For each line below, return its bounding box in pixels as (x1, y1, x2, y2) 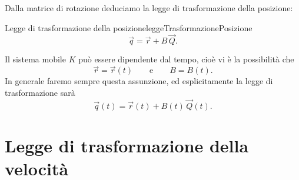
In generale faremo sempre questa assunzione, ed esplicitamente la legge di (5, 75, 273, 87)
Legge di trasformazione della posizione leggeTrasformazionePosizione (5, 21, 253, 34)
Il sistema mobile (5, 53, 66, 65)
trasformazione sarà (5, 86, 75, 98)
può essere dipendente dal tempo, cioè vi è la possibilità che (78, 53, 294, 65)
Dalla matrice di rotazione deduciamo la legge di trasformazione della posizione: (5, 2, 293, 14)
